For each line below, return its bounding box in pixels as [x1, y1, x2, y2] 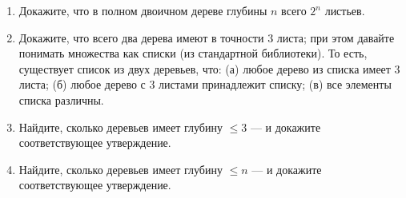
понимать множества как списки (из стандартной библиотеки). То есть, [18, 45, 368, 61]
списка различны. [18, 91, 104, 108]
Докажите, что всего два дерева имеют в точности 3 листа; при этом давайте [18, 29, 395, 46]
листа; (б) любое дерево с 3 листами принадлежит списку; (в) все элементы [18, 76, 392, 93]
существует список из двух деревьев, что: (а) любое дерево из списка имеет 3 [18, 60, 400, 77]
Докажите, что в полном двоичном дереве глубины [18, 2, 267, 18]
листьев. [324, 2, 365, 18]
